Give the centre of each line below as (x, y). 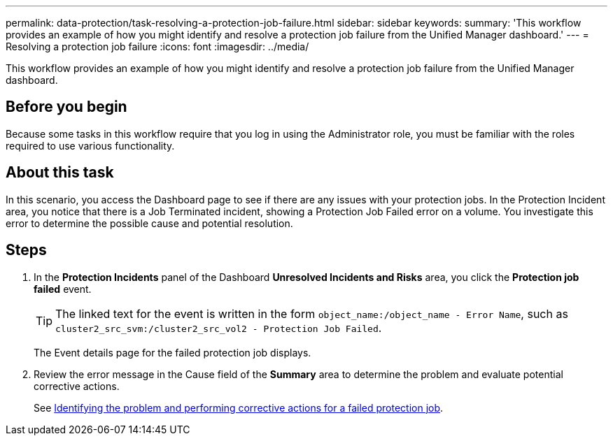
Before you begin (66, 107)
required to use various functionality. (90, 145)
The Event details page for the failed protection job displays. (172, 352)
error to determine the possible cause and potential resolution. (149, 223)
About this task (60, 173)
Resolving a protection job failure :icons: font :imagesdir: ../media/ (157, 46)
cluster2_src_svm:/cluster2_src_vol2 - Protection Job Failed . (219, 327)
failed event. (63, 289)
